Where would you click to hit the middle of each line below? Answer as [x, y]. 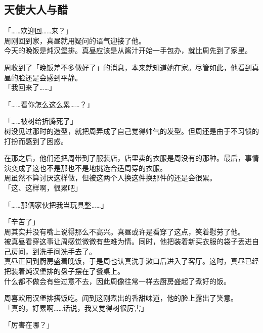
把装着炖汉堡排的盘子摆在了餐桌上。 [64, 271]
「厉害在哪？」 [29, 325]
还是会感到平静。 [53, 77]
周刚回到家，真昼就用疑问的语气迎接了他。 [75, 40]
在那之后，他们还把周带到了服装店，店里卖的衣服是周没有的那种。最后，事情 [131, 158]
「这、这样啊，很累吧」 [43, 187]
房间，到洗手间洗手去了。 [53, 251]
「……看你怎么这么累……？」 [49, 104]
